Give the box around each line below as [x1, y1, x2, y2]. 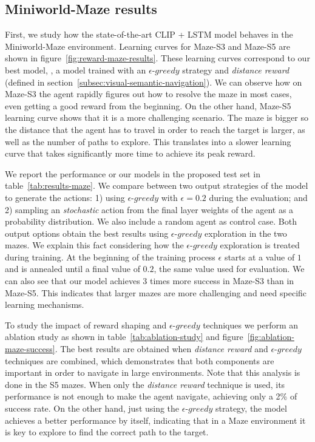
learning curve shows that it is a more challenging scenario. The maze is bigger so [5, 111, 308, 124]
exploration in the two [205, 226, 287, 239]
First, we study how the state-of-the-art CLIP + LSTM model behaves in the [5, 28, 293, 41]
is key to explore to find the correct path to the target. [5, 426, 209, 438]
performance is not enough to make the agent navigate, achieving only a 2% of [5, 390, 297, 403]
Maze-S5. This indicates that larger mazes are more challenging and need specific [5, 286, 307, 299]
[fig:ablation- [247, 330, 294, 343]
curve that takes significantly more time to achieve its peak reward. [5, 147, 256, 160]
